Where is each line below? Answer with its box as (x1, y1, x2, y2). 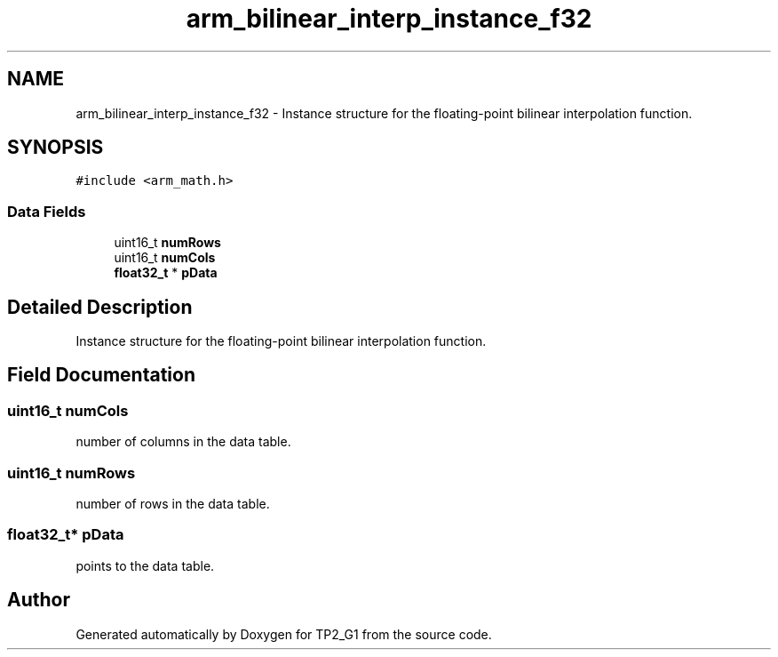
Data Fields (7, 202, 86, 220)
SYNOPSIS (7, 136, 104, 159)
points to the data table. (75, 557, 215, 573)
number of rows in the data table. (75, 496, 270, 511)
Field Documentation (7, 364, 195, 387)
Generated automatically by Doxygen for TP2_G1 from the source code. (75, 626, 492, 642)
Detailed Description (7, 295, 193, 318)
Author (7, 589, 70, 612)
